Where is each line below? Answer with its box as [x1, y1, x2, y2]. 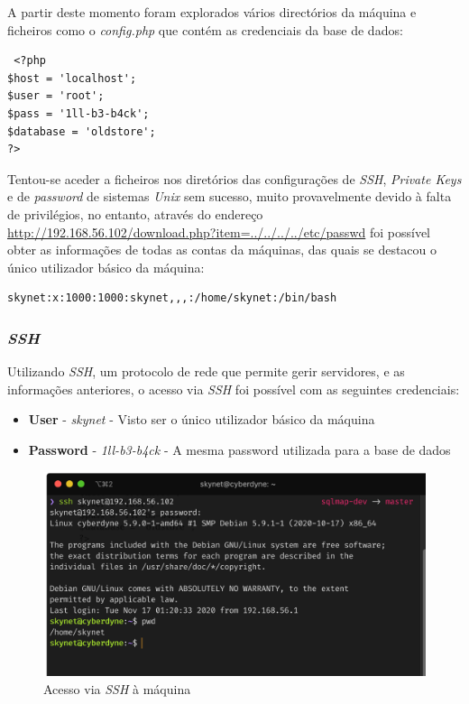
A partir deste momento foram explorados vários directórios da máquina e [7, 3, 417, 21]
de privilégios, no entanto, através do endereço [7, 204, 263, 223]
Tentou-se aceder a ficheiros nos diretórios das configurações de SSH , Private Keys [7, 169, 462, 188]
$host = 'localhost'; [7, 71, 137, 85]
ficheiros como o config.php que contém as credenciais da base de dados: [7, 20, 403, 39]
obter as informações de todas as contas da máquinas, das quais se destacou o [7, 240, 437, 259]
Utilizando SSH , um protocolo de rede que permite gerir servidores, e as [7, 362, 405, 381]
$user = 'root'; [7, 89, 105, 103]
